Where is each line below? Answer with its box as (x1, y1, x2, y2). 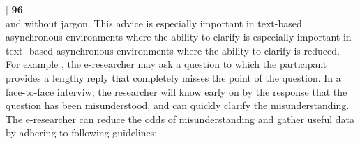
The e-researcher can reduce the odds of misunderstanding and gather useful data (6, 111, 354, 126)
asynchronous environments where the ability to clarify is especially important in (6, 29, 352, 44)
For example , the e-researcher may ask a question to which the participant (6, 57, 327, 71)
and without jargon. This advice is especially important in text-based (6, 15, 302, 30)
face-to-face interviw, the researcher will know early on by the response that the (6, 84, 347, 99)
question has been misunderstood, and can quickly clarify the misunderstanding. (6, 98, 350, 113)
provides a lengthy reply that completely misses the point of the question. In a (6, 70, 341, 85)
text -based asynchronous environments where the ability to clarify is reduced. (6, 43, 340, 57)
